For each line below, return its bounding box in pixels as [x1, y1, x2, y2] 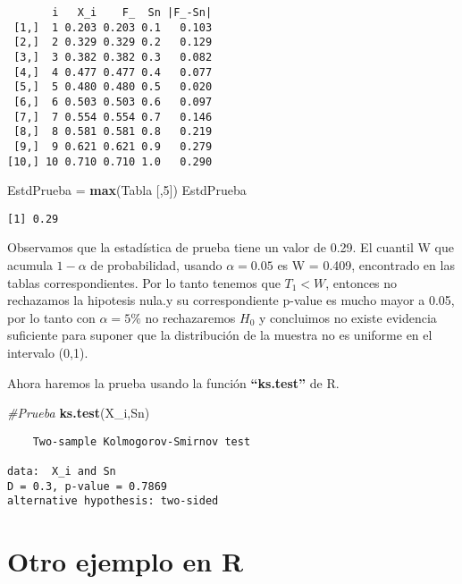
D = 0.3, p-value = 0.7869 [7, 479, 167, 493]
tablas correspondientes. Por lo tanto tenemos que [7, 273, 281, 292]
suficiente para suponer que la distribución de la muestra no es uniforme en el [7, 326, 433, 344]
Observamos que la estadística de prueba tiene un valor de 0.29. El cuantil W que [7, 238, 454, 257]
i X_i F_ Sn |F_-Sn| [52, 6, 213, 19]
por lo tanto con [7, 308, 96, 326]
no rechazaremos [145, 308, 236, 326]
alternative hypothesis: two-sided [7, 495, 219, 508]
